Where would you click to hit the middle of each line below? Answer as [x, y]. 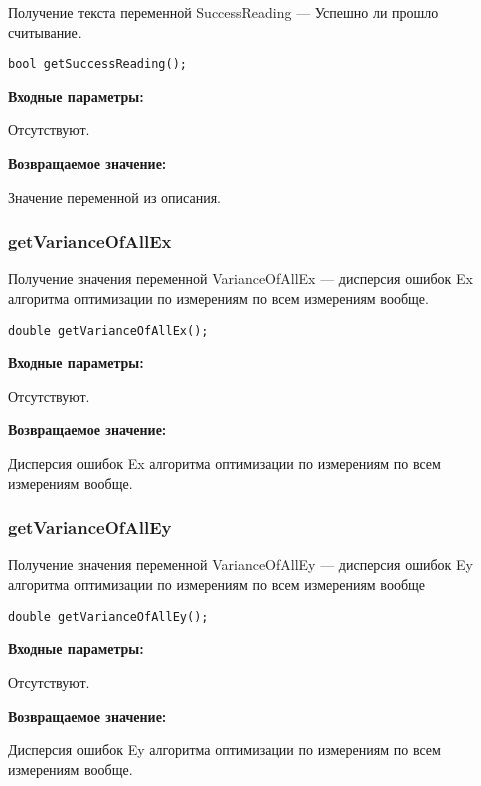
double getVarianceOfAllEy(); [108, 616]
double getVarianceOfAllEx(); [108, 330]
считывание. [45, 31]
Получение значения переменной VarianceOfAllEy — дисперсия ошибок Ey [240, 564]
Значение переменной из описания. [114, 196]
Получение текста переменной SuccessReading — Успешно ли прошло [223, 12]
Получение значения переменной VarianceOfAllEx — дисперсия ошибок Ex [240, 278]
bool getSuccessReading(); [97, 64]
